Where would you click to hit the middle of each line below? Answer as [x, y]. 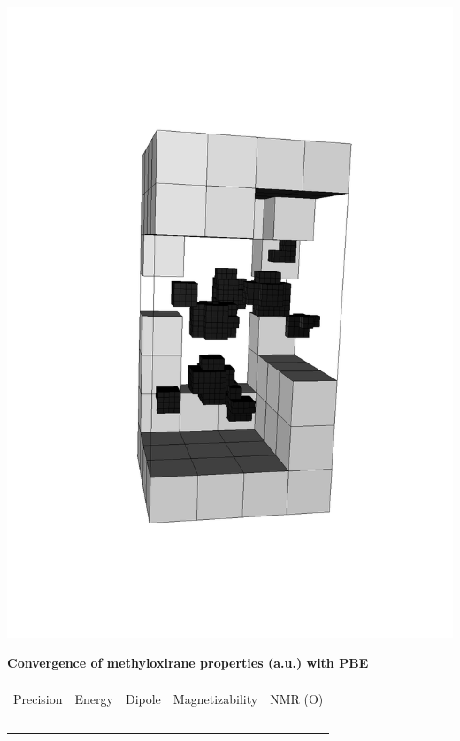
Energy [94, 699]
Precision [38, 699]
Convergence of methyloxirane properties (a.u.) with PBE [188, 662]
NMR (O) [297, 699]
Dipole [143, 699]
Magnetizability [215, 699]
